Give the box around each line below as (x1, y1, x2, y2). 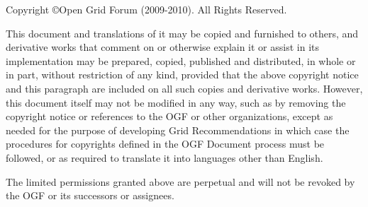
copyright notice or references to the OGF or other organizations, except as (6, 109, 333, 124)
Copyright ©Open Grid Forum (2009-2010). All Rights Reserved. (6, 2, 287, 16)
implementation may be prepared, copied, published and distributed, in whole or (6, 53, 356, 68)
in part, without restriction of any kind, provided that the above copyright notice (6, 67, 359, 82)
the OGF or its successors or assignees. (6, 188, 174, 203)
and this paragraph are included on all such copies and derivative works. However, (6, 81, 363, 95)
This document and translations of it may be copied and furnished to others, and (6, 25, 359, 40)
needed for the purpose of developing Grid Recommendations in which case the (6, 122, 350, 137)
